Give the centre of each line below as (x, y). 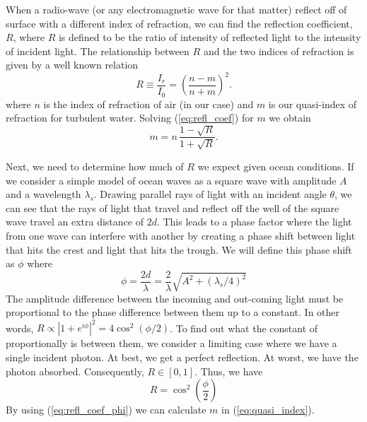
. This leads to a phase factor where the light (254, 222)
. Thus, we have (229, 371)
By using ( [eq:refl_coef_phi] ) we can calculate (106, 410)
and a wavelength (43, 194)
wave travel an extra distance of (75, 222)
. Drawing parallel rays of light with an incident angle (210, 194)
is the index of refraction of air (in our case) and (148, 104)
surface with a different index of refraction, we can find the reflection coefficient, (179, 23)
